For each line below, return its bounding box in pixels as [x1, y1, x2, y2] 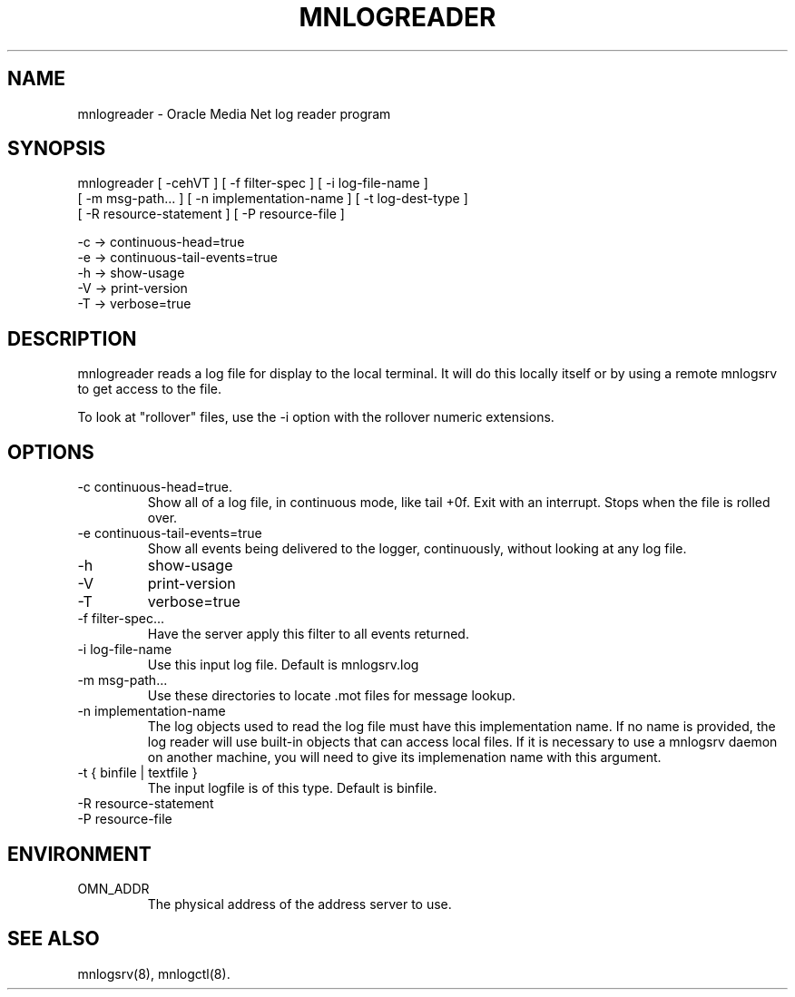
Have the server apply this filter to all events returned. [147, 626, 469, 642]
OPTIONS [7, 440, 94, 464]
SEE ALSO [7, 927, 100, 951]
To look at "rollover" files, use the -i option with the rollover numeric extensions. [77, 409, 555, 425]
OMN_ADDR [77, 880, 150, 896]
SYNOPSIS [7, 137, 106, 161]
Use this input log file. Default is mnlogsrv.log [147, 657, 419, 673]
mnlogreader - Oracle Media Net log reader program [77, 105, 391, 122]
